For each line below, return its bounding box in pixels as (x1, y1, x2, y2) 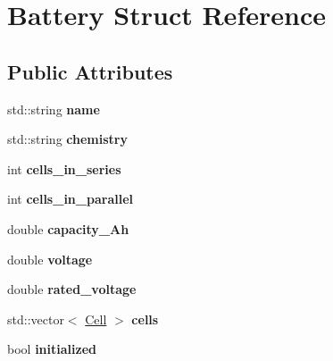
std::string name (7, 99, 100, 118)
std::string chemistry (7, 130, 128, 148)
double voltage (7, 249, 93, 268)
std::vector (7, 309, 64, 328)
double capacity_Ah (7, 219, 129, 238)
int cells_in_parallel (7, 189, 133, 208)
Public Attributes (7, 57, 173, 85)
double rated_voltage (7, 280, 137, 298)
